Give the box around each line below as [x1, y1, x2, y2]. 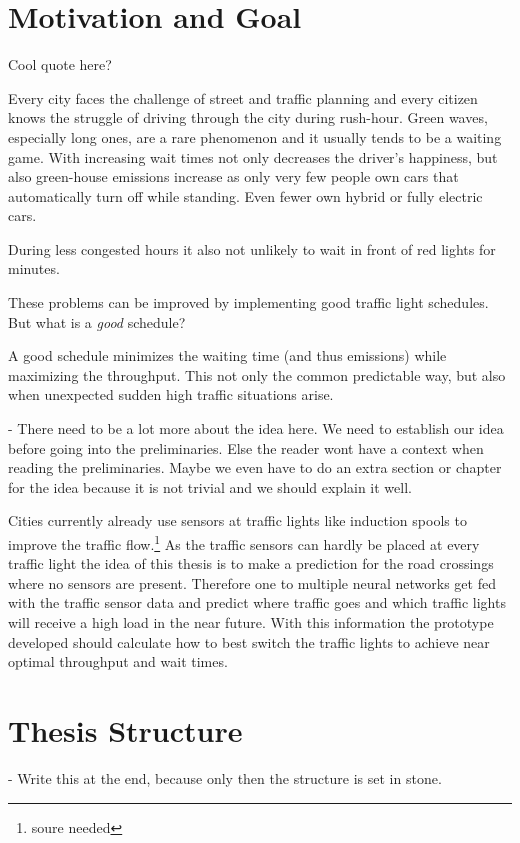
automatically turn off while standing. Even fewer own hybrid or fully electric [8, 185, 483, 206]
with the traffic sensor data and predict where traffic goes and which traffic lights [8, 592, 506, 613]
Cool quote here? [8, 54, 112, 75]
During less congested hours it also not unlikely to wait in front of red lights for [8, 238, 496, 259]
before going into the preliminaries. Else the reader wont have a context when [8, 437, 484, 458]
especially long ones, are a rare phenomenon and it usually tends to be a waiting [8, 126, 502, 147]
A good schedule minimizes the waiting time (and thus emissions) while [8, 345, 447, 366]
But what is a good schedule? [8, 311, 186, 332]
